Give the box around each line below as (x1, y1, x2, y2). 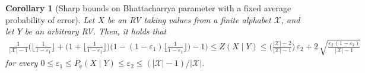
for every (5, 56, 38, 69)
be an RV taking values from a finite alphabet (107, 13, 271, 26)
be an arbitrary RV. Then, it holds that (24, 25, 167, 37)
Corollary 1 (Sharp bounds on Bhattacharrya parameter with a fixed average (5, 2, 291, 14)
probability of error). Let (5, 13, 95, 26)
